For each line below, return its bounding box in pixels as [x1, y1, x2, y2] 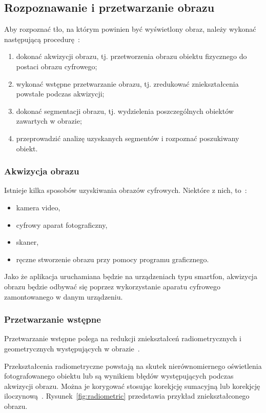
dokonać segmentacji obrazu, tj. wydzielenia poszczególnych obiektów [16, 105, 234, 116]
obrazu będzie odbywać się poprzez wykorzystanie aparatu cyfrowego [4, 281, 220, 291]
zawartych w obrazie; [16, 115, 82, 126]
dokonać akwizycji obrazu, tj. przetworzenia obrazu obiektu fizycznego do [16, 51, 247, 62]
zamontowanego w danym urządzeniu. [4, 291, 123, 302]
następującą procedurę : [4, 33, 80, 44]
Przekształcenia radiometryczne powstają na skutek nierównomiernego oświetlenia [4, 360, 262, 371]
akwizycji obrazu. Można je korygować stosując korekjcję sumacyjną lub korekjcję [4, 380, 260, 391]
